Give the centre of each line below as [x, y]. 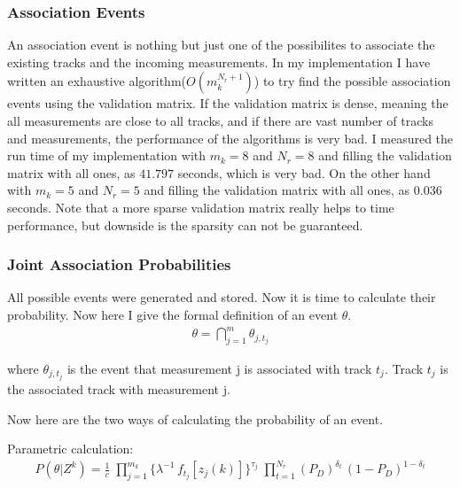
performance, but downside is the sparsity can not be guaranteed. [185, 225]
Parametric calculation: [70, 449]
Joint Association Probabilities [119, 264]
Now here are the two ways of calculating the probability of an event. [195, 418]
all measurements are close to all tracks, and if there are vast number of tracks [220, 120]
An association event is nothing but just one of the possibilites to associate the [221, 45]
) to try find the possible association [352, 81]
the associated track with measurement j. [119, 388]
